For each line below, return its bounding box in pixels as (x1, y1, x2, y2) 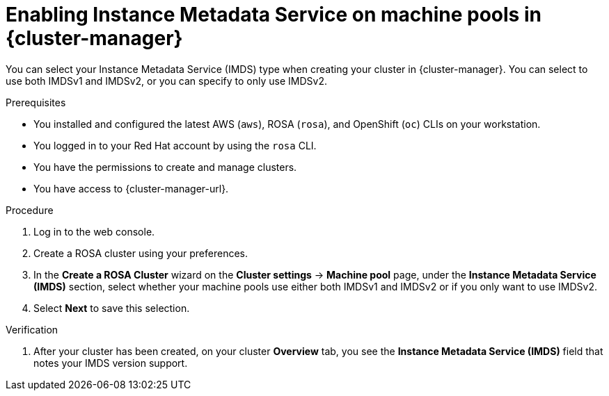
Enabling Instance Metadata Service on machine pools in (6, 3, 541, 26)
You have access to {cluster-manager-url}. (33, 182, 229, 195)
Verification (6, 323, 58, 336)
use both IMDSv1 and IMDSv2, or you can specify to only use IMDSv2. (6, 74, 327, 87)
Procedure (6, 204, 54, 216)
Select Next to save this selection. (33, 302, 190, 314)
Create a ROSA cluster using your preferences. (33, 247, 248, 259)
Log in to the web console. (33, 225, 155, 238)
